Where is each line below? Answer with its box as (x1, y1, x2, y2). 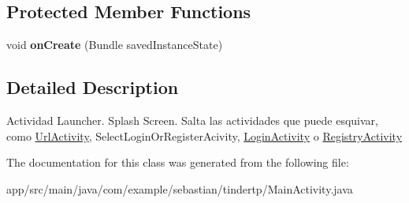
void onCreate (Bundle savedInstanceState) (6, 36, 223, 53)
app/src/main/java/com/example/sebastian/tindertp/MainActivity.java (6, 180, 353, 197)
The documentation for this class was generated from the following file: (6, 154, 349, 171)
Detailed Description (6, 75, 179, 100)
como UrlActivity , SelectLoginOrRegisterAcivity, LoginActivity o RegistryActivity (6, 127, 403, 144)
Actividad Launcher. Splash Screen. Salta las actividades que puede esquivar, (6, 112, 378, 128)
